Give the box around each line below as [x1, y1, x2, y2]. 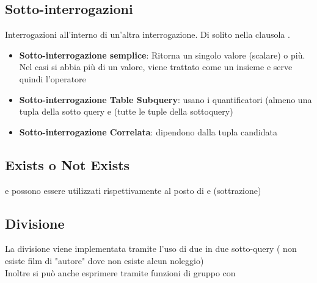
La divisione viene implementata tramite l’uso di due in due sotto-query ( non [5, 242, 297, 255]
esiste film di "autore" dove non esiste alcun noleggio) [5, 254, 204, 267]
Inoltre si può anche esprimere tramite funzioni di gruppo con [5, 266, 236, 279]
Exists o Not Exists [5, 155, 130, 174]
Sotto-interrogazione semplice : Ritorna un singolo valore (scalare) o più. [19, 48, 305, 61]
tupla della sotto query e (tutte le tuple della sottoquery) [19, 105, 233, 118]
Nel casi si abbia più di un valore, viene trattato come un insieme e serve [19, 60, 293, 73]
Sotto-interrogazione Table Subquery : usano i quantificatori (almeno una [19, 93, 312, 106]
